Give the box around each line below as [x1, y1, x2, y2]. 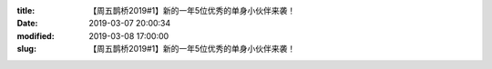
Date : [16, 18, 38, 29]
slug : [16, 44, 36, 54]
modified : [16, 30, 55, 41]
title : [16, 5, 36, 15]
